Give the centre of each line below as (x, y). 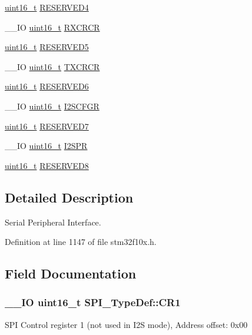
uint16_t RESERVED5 (47, 47)
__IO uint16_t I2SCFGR (52, 106)
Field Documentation (71, 273)
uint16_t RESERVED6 (47, 86)
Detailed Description (69, 197)
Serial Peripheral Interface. (53, 222)
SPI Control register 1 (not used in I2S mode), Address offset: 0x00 (126, 324)
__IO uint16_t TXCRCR (52, 66)
